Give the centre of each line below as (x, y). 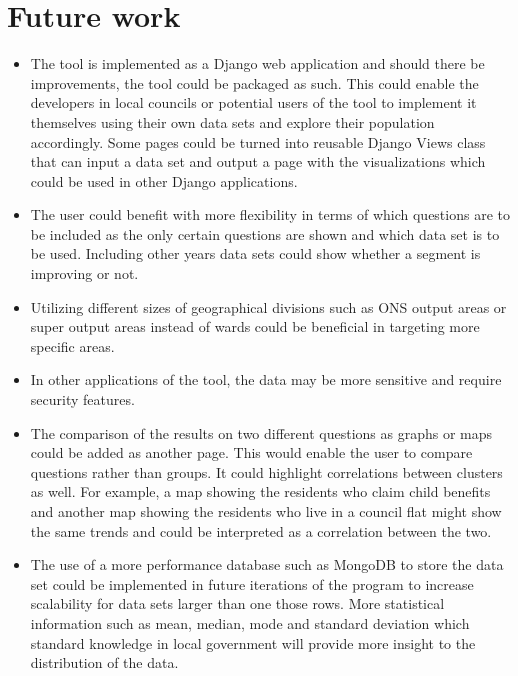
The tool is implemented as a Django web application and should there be (257, 63)
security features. (82, 399)
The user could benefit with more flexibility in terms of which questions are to (270, 214)
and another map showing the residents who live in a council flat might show (266, 511)
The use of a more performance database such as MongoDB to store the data (267, 564)
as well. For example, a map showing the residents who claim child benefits (260, 491)
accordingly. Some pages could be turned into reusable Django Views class (258, 141)
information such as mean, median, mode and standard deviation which (250, 622)
